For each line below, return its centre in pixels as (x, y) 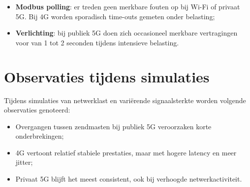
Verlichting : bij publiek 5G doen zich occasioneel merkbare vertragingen (126, 33)
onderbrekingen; (40, 136)
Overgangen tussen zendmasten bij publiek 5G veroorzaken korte (113, 126)
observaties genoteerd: (37, 110)
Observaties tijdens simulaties (107, 76)
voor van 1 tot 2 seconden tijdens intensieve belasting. (97, 42)
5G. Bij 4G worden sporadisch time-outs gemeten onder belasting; (115, 16)
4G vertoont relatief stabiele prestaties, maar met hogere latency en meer (126, 152)
